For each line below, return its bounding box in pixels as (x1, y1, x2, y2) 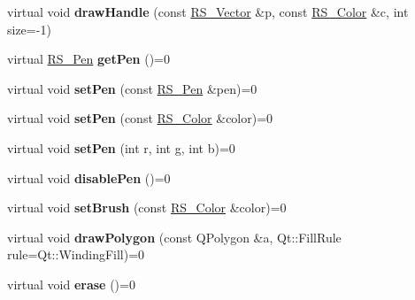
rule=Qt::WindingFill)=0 (7, 245, 145, 264)
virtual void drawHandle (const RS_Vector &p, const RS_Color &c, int (7, 3, 409, 20)
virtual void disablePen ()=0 (7, 168, 171, 187)
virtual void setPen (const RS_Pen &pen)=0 (7, 79, 257, 97)
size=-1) (7, 19, 51, 38)
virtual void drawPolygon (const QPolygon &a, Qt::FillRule (7, 227, 342, 246)
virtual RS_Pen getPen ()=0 (7, 50, 170, 68)
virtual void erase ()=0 (7, 274, 135, 293)
